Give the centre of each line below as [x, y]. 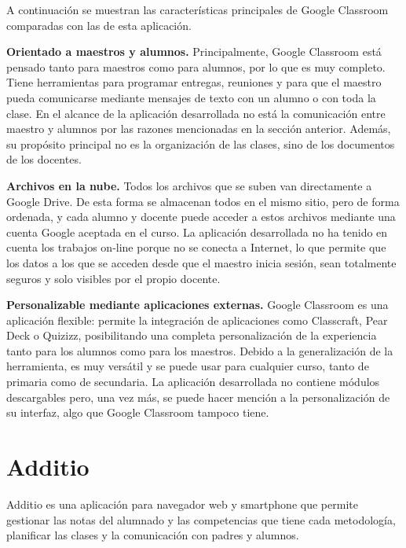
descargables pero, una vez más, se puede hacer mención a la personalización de [198, 397]
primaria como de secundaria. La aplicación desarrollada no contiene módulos [193, 382]
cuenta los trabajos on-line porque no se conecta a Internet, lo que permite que [196, 247]
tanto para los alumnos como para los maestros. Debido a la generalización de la [200, 350]
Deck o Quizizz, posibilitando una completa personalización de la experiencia [192, 335]
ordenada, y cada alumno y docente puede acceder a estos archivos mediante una [201, 217]
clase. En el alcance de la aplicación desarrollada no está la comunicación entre [196, 113]
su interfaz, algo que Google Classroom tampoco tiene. [138, 412]
